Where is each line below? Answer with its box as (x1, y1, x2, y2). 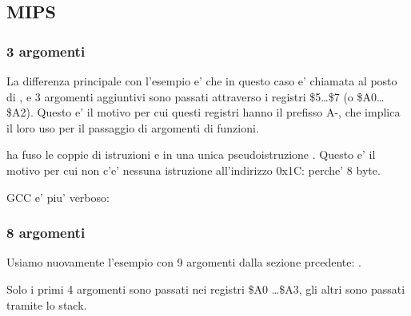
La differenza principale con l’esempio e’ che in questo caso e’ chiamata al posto (6, 73, 397, 89)
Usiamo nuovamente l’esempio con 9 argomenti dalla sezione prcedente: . (6, 254, 361, 271)
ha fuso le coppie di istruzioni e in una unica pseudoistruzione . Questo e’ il (6, 146, 376, 163)
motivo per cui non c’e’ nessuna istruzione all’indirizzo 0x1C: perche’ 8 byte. (6, 161, 381, 178)
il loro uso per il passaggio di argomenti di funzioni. (6, 119, 259, 136)
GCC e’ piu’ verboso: (6, 188, 110, 205)
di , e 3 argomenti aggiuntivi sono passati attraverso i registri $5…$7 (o (6, 88, 353, 105)
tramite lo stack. (6, 296, 87, 313)
